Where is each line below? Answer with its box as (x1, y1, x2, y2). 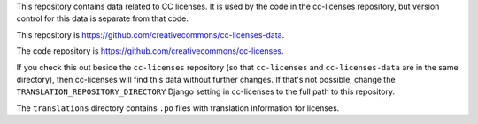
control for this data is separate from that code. (16, 13, 189, 24)
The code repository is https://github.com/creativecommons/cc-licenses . (16, 46, 284, 56)
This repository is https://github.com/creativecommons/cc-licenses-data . (16, 29, 285, 40)
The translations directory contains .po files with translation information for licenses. (16, 102, 340, 113)
